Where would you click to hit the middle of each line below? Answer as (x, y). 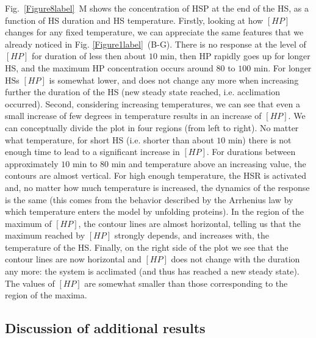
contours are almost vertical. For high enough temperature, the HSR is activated (156, 175)
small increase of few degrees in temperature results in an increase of (133, 116)
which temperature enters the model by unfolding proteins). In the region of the (154, 211)
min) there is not (260, 139)
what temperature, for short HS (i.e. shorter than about (110, 139)
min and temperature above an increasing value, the (209, 163)
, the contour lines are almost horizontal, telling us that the (189, 223)
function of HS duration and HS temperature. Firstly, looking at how (134, 20)
